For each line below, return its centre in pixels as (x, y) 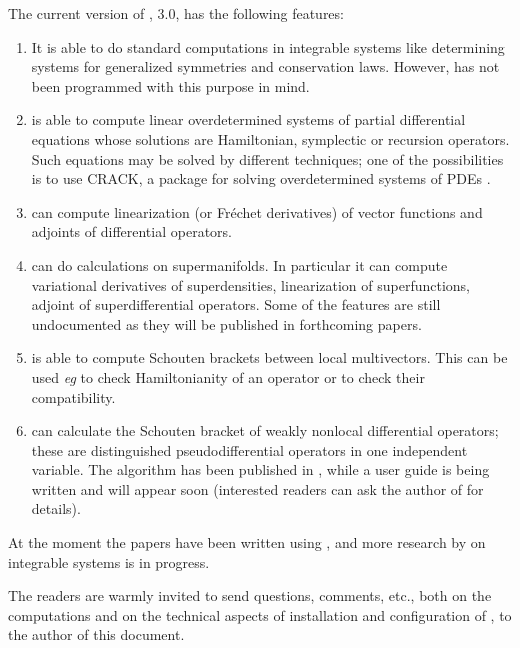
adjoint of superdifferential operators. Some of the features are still (236, 304)
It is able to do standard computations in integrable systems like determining (268, 46)
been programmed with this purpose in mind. (170, 85)
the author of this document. (96, 634)
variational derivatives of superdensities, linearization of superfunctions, (251, 284)
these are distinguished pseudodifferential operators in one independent (249, 449)
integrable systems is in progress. (109, 561)
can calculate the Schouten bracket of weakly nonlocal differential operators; (265, 430)
